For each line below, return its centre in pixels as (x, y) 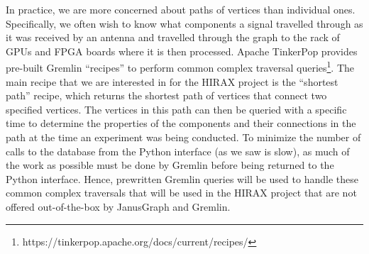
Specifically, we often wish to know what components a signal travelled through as (184, 23)
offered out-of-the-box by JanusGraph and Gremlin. (118, 206)
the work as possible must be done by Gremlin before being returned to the (170, 165)
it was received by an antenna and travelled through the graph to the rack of (173, 37)
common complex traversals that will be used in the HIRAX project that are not (181, 193)
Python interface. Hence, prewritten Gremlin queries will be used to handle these (182, 178)
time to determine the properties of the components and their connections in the (181, 123)
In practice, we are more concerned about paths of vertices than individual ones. (181, 9)
